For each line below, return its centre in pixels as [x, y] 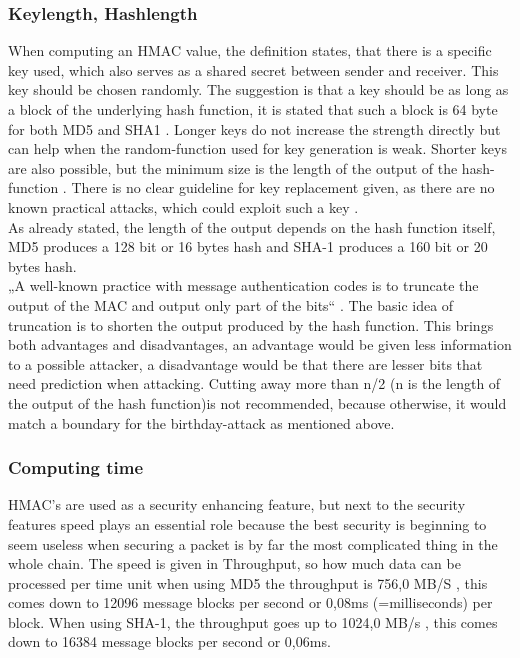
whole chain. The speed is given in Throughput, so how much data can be [234, 563]
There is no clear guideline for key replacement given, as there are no [283, 187]
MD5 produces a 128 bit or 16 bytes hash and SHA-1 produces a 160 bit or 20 [248, 246]
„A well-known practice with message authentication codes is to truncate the [243, 285]
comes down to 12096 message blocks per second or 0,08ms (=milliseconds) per [250, 602]
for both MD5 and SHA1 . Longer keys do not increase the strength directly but [254, 128]
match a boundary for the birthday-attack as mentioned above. [201, 422]
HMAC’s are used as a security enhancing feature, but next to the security [237, 504]
